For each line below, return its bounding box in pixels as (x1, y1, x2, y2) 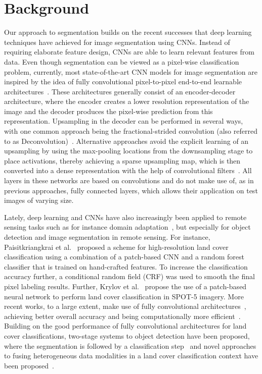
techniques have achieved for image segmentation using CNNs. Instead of (4, 36, 230, 47)
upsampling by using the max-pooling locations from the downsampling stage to (4, 145, 253, 156)
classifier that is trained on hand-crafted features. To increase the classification (4, 261, 248, 272)
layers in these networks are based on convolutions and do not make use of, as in (4, 175, 254, 186)
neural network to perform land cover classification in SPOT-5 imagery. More (4, 291, 244, 301)
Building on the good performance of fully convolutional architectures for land (4, 320, 247, 331)
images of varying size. (4, 195, 74, 205)
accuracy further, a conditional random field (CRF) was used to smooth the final (4, 271, 255, 282)
